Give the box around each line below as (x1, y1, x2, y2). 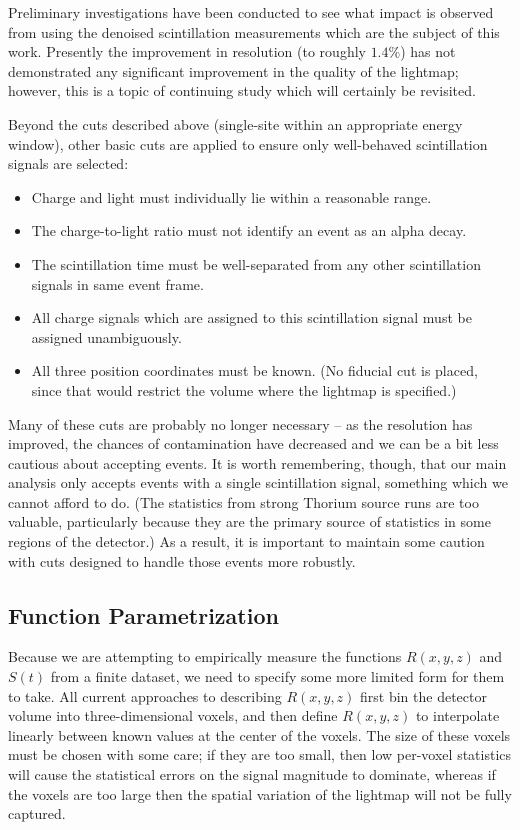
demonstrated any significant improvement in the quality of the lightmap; (8, 60, 459, 81)
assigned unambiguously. (31, 326, 182, 347)
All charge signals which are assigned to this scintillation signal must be (31, 307, 472, 328)
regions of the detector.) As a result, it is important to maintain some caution (8, 531, 485, 552)
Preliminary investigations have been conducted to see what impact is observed (8, 2, 494, 22)
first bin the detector (360, 685, 487, 706)
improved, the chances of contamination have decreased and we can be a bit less (8, 433, 499, 454)
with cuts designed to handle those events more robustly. (8, 550, 356, 571)
